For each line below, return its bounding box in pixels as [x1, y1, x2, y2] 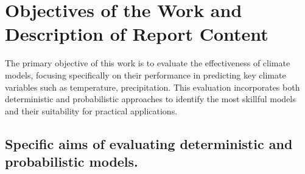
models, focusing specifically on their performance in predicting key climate [5, 68, 286, 81]
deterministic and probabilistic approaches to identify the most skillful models [5, 92, 296, 105]
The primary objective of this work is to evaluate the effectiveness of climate [5, 57, 290, 69]
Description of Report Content [5, 21, 268, 46]
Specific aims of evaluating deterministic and [5, 134, 293, 153]
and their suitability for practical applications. [5, 104, 178, 117]
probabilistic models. [5, 152, 138, 171]
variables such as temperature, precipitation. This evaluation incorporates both [5, 80, 300, 93]
